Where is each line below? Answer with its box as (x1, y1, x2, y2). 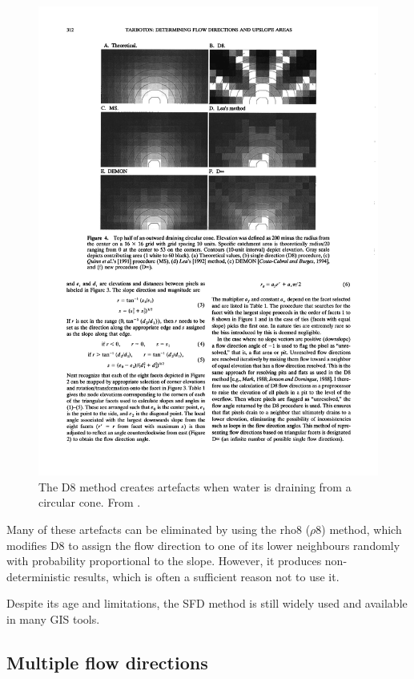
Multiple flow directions (6, 649, 208, 674)
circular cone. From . (38, 494, 141, 511)
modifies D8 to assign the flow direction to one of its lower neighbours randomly (6, 536, 400, 553)
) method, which (321, 520, 402, 537)
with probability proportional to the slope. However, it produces (6, 552, 322, 569)
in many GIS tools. (6, 610, 100, 627)
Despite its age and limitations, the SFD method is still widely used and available (6, 595, 408, 612)
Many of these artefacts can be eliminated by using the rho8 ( (6, 520, 311, 537)
